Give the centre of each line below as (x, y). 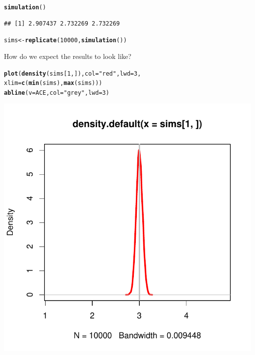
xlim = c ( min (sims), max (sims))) (53, 83)
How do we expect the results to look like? (68, 56)
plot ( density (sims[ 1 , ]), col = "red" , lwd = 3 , (73, 73)
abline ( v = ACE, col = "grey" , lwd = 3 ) (57, 93)
